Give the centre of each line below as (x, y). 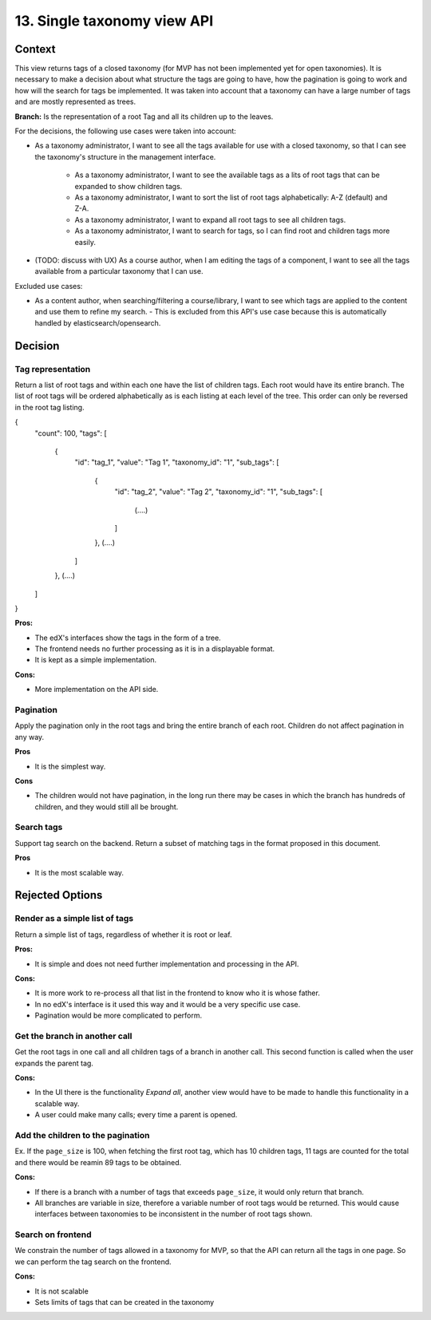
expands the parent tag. (54, 1063)
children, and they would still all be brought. (107, 807)
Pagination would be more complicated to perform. (119, 1016)
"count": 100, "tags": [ (71, 433)
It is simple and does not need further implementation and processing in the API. (167, 964)
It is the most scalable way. (79, 872)
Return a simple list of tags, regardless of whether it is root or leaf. (123, 935)
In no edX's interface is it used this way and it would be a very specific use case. (168, 1004)
